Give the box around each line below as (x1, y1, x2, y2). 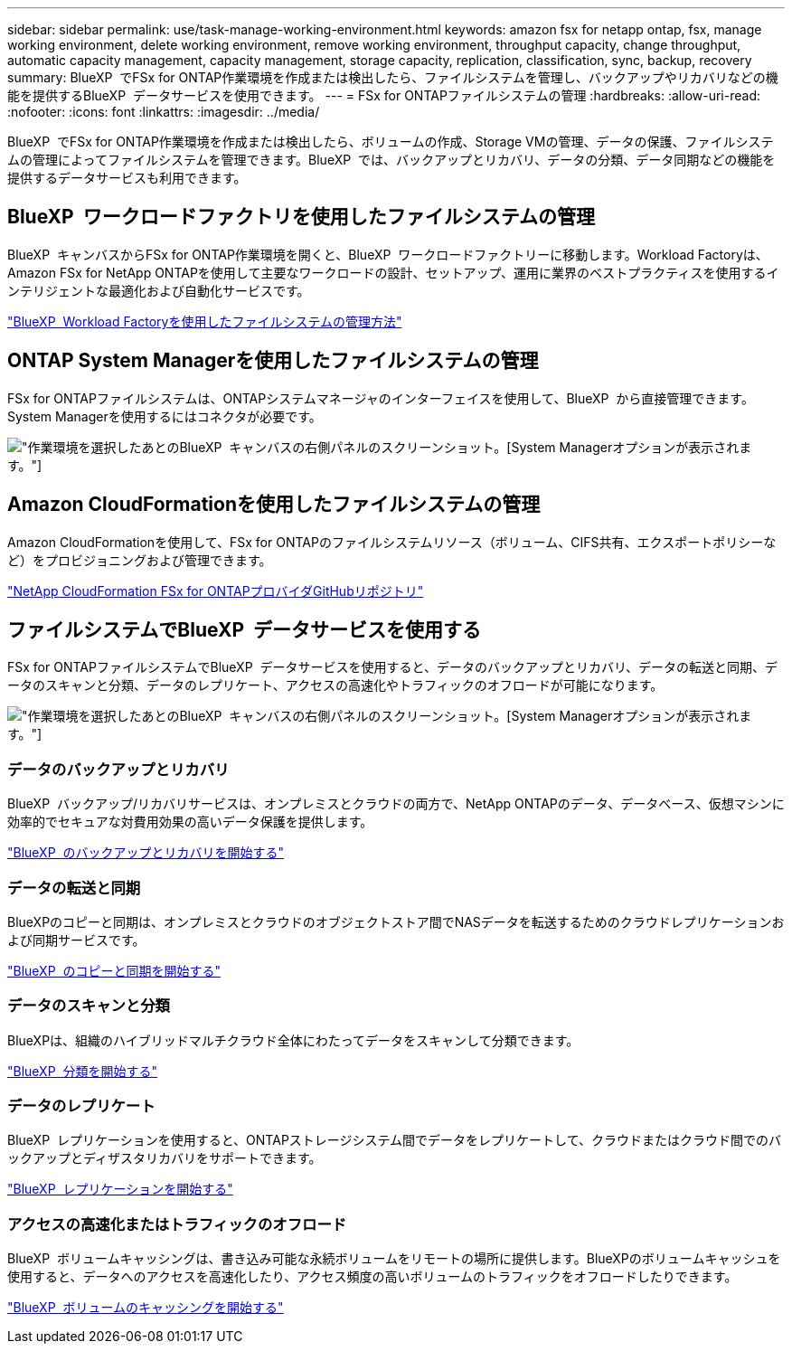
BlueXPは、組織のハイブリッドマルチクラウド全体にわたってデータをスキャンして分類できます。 (7, 1032, 580, 1048)
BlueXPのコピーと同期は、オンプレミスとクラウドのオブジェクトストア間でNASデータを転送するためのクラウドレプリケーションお (7, 913, 785, 930)
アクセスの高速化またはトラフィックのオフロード (7, 1214, 347, 1233)
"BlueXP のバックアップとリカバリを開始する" (7, 845, 285, 861)
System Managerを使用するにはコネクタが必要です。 (7, 408, 322, 424)
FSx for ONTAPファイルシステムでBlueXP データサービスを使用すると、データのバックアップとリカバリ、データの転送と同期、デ (7, 659, 778, 675)
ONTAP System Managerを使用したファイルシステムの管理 (7, 349, 539, 373)
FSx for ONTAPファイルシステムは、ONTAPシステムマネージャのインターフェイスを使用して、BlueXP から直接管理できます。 (7, 390, 754, 406)
